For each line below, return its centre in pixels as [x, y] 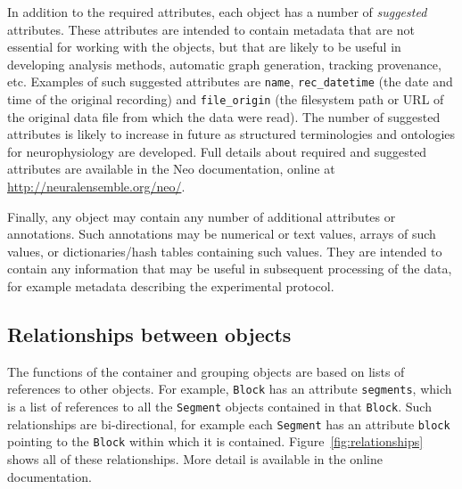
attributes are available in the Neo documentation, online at [171, 169]
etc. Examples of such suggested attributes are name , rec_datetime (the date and [230, 81]
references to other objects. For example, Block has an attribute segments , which [230, 389]
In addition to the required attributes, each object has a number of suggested [217, 12]
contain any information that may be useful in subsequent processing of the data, [230, 269]
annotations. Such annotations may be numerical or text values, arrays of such [222, 234]
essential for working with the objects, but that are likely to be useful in [204, 47]
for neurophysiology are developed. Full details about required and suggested [217, 151]
